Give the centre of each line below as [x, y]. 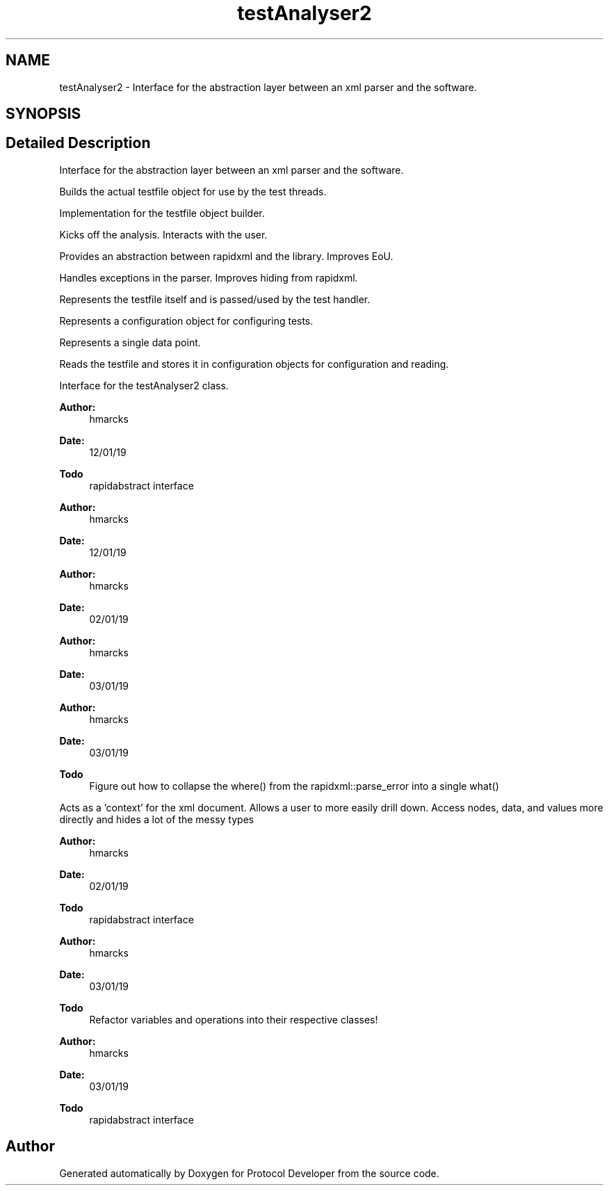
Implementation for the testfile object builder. [162, 213]
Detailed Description [78, 143]
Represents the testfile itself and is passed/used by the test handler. [215, 299]
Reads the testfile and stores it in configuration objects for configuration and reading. [254, 364]
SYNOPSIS [43, 114]
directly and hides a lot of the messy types [157, 819]
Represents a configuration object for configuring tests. [186, 321]
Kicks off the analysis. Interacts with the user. [163, 234]
